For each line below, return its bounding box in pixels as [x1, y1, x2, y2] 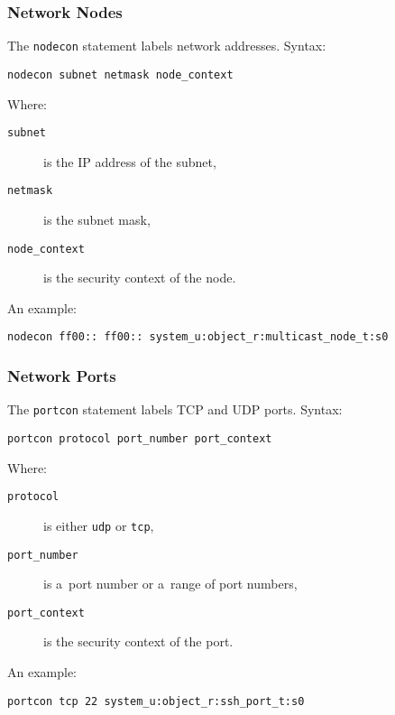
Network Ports [7, 365, 116, 387]
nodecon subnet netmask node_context [7, 68, 234, 81]
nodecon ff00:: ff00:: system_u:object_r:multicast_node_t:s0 [7, 330, 389, 344]
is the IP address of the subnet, [43, 152, 216, 171]
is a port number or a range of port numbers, [43, 574, 298, 593]
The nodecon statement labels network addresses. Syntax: [7, 36, 326, 55]
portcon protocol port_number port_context [7, 432, 272, 445]
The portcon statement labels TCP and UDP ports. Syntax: [7, 400, 343, 419]
